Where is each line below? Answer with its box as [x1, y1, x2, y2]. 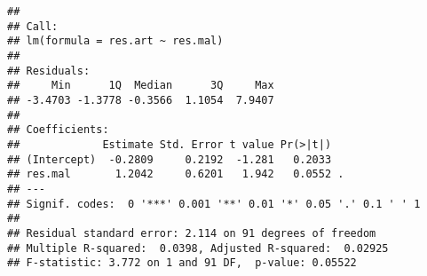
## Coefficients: [7, 123, 109, 137]
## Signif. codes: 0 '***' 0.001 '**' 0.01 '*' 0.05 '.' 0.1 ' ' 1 [7, 197, 421, 210]
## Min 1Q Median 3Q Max [7, 79, 274, 92]
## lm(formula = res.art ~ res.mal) [7, 35, 224, 48]
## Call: [7, 20, 59, 33]
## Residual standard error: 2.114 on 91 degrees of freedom [7, 226, 376, 240]
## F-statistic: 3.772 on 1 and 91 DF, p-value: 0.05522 [7, 256, 357, 270]
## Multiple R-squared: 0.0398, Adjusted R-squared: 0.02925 [7, 241, 389, 255]
